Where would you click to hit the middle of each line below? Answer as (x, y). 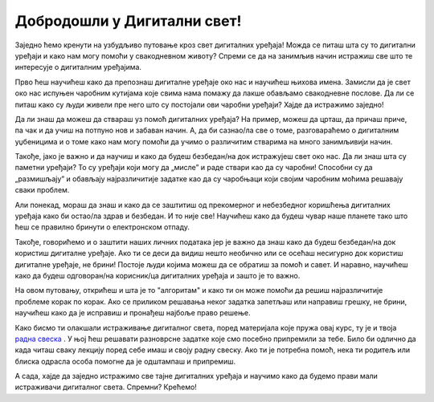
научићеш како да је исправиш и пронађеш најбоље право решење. (133, 313)
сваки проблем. (42, 190)
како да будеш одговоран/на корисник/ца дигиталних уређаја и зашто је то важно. (158, 275)
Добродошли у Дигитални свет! (128, 21)
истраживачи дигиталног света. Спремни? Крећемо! (106, 387)
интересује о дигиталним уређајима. (78, 67)
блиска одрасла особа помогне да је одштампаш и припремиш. (125, 361)
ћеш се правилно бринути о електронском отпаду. (102, 227)
